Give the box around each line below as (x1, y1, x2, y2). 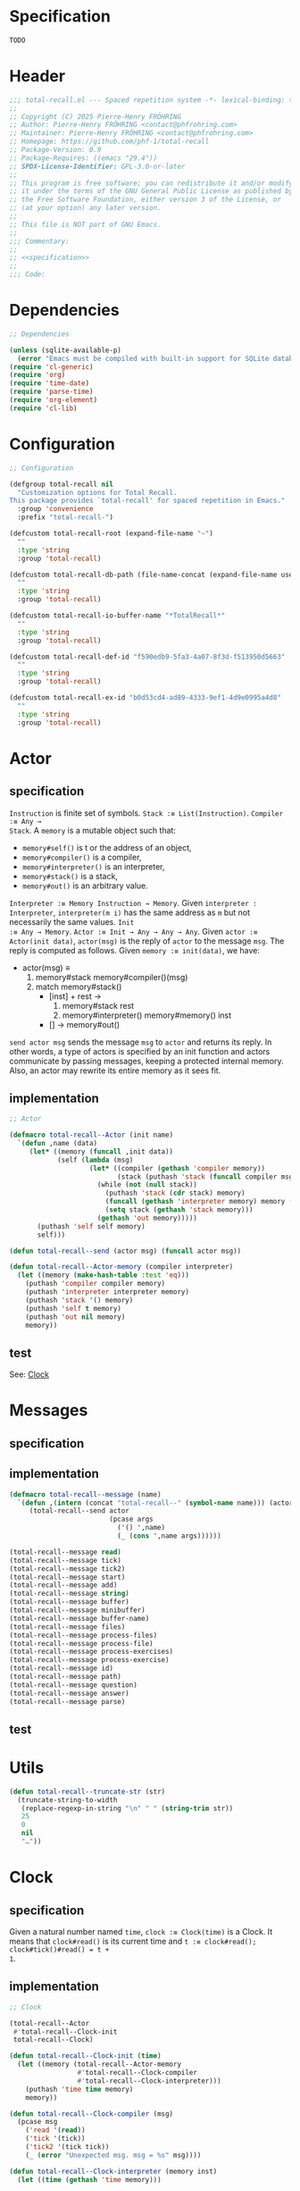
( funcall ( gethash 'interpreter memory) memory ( (104, 1197, 294, 1206)
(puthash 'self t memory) (25, 1304, 122, 1313)
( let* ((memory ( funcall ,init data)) (29, 1146, 174, 1156)
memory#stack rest (62, 1000, 135, 1011)
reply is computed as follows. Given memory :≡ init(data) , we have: (9, 944, 261, 955)
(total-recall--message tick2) (9, 1564, 126, 1574)
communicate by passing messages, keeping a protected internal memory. (9, 1055, 284, 1066)
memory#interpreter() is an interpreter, (21, 860, 165, 872)
